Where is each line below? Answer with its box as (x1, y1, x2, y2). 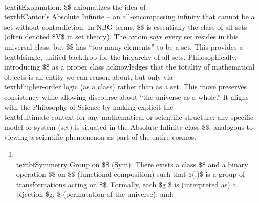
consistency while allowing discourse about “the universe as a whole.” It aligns (4, 91, 249, 102)
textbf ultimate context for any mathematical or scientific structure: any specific (4, 111, 253, 122)
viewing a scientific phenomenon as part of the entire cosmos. (4, 131, 197, 142)
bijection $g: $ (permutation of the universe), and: (16, 189, 174, 199)
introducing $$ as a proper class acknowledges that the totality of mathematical (4, 61, 255, 72)
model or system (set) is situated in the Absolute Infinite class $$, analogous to (4, 121, 253, 132)
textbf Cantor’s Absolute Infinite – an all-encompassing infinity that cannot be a (4, 11, 255, 22)
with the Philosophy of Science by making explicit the (4, 101, 174, 112)
